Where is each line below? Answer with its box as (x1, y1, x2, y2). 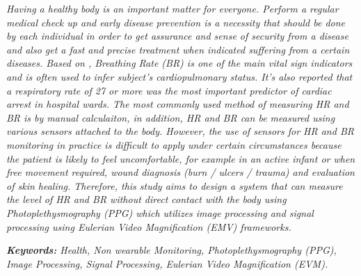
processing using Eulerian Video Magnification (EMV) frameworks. (6, 219, 291, 234)
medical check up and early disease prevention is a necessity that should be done (6, 15, 346, 29)
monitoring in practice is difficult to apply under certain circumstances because (6, 137, 342, 152)
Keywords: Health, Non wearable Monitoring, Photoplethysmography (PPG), (6, 243, 337, 257)
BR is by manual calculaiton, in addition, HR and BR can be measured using (6, 110, 335, 124)
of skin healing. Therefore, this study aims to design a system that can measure (6, 178, 343, 193)
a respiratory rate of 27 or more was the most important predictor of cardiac (6, 83, 332, 97)
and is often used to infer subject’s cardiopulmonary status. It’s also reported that (6, 69, 353, 83)
